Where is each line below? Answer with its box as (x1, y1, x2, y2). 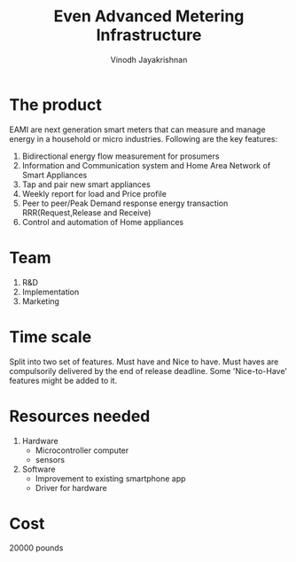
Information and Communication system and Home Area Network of (21, 160, 271, 170)
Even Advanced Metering (53, 6, 245, 27)
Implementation (21, 286, 80, 297)
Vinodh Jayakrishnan (110, 54, 188, 65)
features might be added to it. (9, 375, 118, 386)
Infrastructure (96, 25, 202, 45)
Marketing (21, 295, 60, 307)
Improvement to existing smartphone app (35, 472, 186, 484)
